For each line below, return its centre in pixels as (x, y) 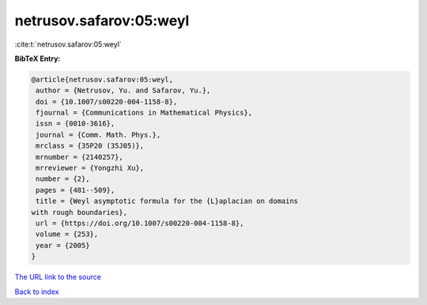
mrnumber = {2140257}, (80, 157)
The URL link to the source (58, 277)
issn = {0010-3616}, (76, 124)
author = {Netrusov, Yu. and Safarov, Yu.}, (123, 90)
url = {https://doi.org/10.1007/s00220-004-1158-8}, (140, 223)
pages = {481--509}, (76, 190)
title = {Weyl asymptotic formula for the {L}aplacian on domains (167, 201)
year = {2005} (63, 245)
